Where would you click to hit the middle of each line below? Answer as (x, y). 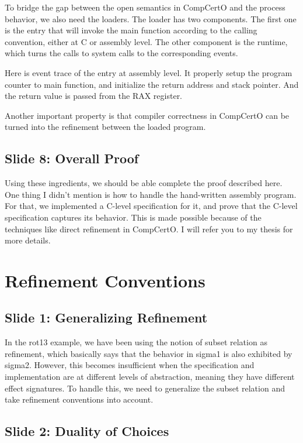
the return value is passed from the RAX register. (94, 96)
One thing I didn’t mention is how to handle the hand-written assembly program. (151, 194)
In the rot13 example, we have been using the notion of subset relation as (136, 342)
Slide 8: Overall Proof (72, 158)
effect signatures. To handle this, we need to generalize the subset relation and (145, 388)
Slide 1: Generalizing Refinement (106, 317)
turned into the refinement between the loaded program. (105, 127)
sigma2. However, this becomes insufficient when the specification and (130, 365)
